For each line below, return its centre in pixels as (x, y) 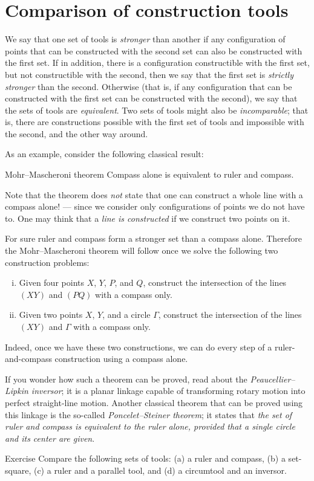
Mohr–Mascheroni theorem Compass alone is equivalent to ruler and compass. (149, 174)
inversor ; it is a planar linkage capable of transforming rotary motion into (168, 391)
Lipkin (17, 391)
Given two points (51, 315)
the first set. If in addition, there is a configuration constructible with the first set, (157, 63)
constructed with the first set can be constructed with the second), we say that (151, 98)
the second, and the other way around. (77, 133)
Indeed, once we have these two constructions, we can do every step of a (139, 347)
